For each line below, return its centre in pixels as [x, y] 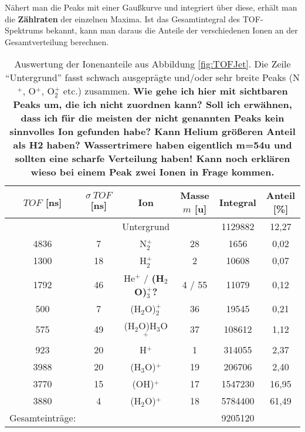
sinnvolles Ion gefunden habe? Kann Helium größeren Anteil [152, 131]
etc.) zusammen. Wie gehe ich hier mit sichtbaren [175, 91]
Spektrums [24, 30]
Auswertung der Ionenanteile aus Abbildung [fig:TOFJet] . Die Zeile [152, 64]
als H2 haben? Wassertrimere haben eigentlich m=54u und [152, 145]
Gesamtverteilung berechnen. [57, 41]
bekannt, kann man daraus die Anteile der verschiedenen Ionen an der [172, 30]
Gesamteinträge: [43, 418]
